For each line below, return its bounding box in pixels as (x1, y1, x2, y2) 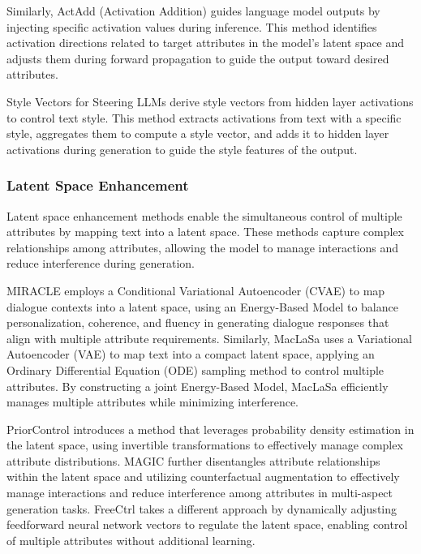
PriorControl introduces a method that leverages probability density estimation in (6, 420, 415, 437)
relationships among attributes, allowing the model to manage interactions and (6, 238, 399, 256)
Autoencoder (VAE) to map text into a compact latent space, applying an (6, 346, 375, 363)
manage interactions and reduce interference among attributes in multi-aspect (6, 484, 393, 501)
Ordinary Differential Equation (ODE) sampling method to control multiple (6, 361, 384, 378)
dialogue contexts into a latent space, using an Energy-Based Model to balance (6, 298, 398, 315)
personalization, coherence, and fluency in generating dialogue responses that (6, 314, 389, 331)
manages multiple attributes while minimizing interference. (6, 393, 299, 410)
